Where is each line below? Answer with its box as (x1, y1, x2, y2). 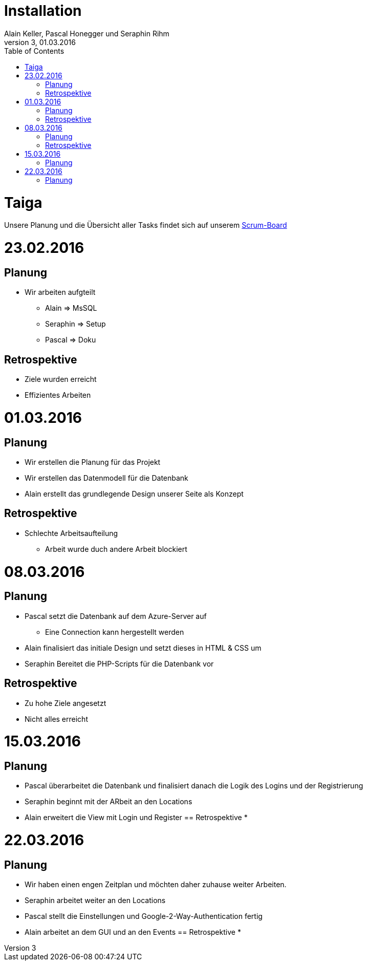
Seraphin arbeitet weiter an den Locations (25, 896, 166, 905)
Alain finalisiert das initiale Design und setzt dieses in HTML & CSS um (25, 643, 262, 652)
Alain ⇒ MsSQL (45, 304, 97, 313)
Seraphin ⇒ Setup (45, 319, 106, 329)
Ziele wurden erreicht (25, 375, 97, 384)
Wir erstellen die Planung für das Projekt (25, 457, 161, 466)
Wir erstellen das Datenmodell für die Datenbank (25, 473, 188, 482)
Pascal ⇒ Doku (45, 335, 96, 345)
